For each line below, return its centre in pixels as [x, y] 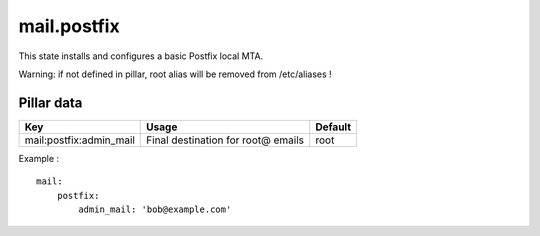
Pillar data [50, 102]
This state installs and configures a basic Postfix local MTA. [141, 56]
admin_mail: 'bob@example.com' [155, 209]
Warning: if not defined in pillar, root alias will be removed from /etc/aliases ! [175, 74]
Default [333, 127]
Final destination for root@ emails [225, 140]
